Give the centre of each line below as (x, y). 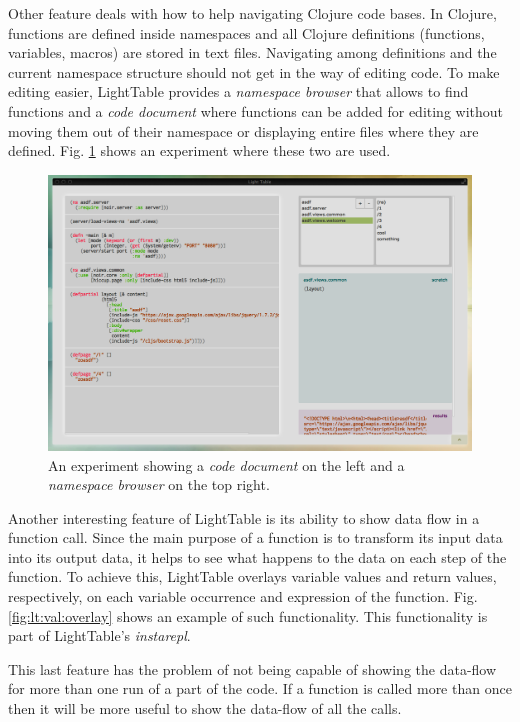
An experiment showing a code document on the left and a (226, 464)
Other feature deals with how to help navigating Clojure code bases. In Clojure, (252, 13)
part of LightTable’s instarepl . (99, 635)
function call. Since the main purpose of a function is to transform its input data (255, 537)
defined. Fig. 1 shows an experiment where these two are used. (199, 150)
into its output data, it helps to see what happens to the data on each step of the (257, 556)
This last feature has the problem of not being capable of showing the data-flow (252, 668)
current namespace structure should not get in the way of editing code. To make (254, 71)
